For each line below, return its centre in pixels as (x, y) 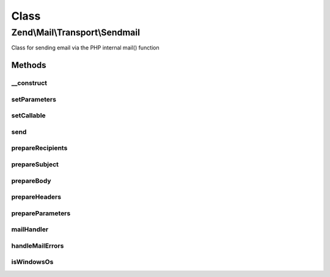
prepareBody (31, 180)
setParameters (34, 99)
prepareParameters (41, 213)
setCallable (28, 116)
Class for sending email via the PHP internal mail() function (86, 48)
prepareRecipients (39, 148)
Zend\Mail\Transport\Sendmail (76, 32)
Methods (29, 65)
